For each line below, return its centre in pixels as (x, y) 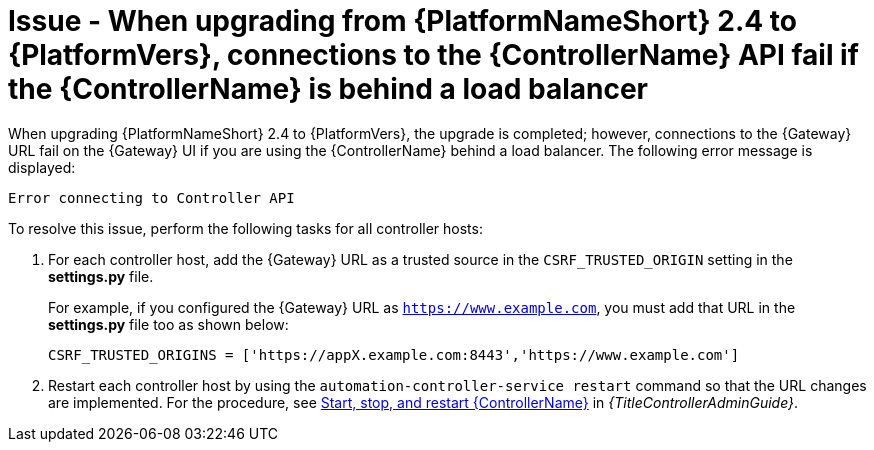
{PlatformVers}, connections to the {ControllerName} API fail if (433, 55)
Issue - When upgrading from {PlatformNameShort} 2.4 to (402, 21)
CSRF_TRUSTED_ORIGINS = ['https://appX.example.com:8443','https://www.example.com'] (394, 354)
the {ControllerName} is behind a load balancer (328, 89)
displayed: (42, 167)
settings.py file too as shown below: (168, 324)
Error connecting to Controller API (151, 197)
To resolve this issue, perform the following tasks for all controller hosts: (245, 228)
